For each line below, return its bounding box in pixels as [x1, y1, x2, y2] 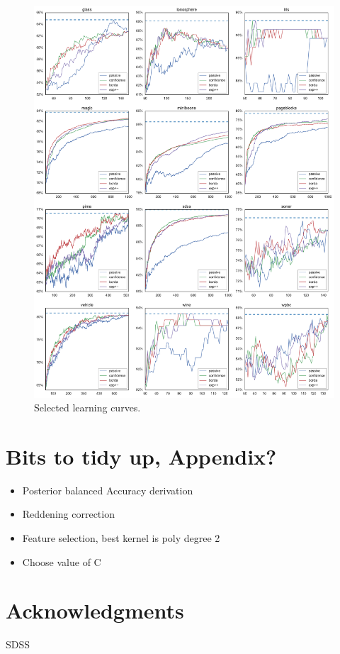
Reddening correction [22, 506, 115, 521]
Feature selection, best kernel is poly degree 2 [22, 531, 220, 545]
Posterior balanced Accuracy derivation [22, 482, 193, 497]
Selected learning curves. [34, 400, 141, 415]
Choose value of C [22, 554, 101, 569]
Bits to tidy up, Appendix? [6, 441, 277, 470]
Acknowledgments [6, 596, 184, 625]
